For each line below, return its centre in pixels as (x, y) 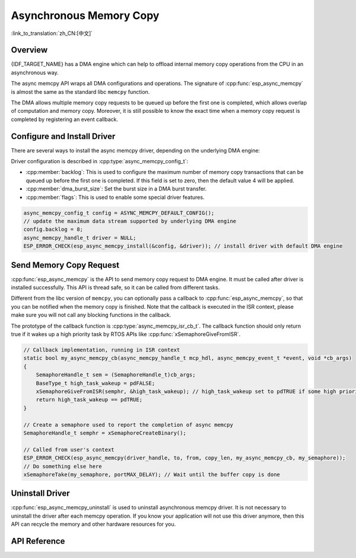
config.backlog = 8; (53, 229)
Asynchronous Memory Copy (85, 15)
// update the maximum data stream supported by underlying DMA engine (130, 221)
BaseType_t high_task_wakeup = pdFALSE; (96, 383)
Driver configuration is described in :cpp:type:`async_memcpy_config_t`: (100, 161)
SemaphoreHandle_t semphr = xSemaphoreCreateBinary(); (105, 433)
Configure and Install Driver (63, 136)
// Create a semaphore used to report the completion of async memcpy (128, 425)
